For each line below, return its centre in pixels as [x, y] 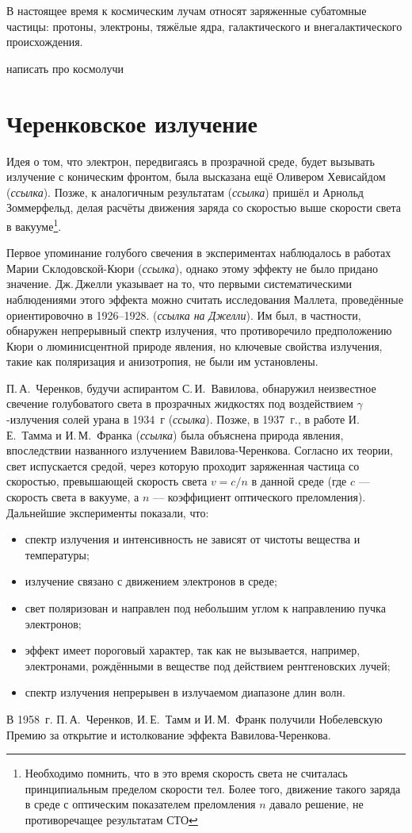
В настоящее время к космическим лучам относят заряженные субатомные [187, 10]
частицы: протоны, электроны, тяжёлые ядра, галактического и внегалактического [204, 26]
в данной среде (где [299, 481]
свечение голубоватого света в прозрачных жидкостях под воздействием [180, 403]
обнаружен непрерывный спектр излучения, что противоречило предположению [199, 330]
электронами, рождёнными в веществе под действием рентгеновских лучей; [208, 665]
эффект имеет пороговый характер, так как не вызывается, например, [193, 650]
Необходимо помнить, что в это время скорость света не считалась [186, 773]
